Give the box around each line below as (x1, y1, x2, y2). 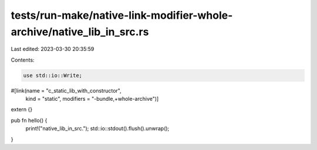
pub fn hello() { (11, 117, 48, 124)
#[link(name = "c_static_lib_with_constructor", (11, 87, 122, 94)
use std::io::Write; (23, 72, 82, 79)
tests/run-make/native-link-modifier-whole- (11, 9, 233, 22)
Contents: (11, 56, 35, 63)
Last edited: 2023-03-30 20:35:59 (11, 46, 95, 53)
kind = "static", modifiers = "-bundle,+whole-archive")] (25, 96, 159, 103)
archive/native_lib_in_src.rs (11, 25, 149, 38)
